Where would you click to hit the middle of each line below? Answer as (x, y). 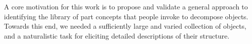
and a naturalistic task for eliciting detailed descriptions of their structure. (117, 35)
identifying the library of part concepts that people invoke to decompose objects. (126, 16)
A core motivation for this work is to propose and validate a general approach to (126, 6)
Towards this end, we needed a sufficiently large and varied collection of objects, (125, 26)
